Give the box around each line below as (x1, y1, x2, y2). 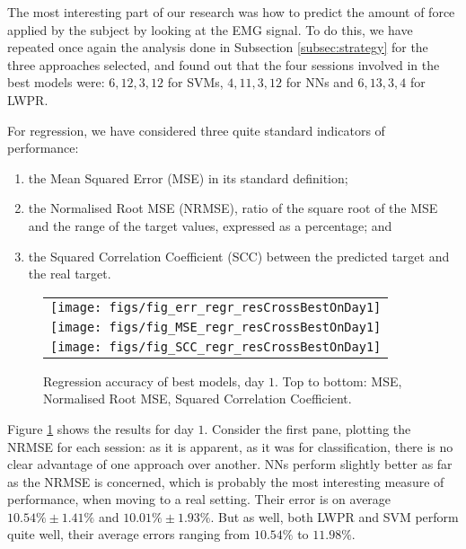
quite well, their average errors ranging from (7, 525, 251, 544)
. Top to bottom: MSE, (275, 371, 402, 390)
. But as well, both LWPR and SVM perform (210, 507, 459, 526)
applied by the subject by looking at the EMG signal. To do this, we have (7, 20, 413, 39)
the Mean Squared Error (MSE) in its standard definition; (28, 168, 348, 187)
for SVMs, (167, 73, 224, 92)
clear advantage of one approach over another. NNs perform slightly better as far (7, 455, 453, 474)
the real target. (28, 264, 111, 283)
